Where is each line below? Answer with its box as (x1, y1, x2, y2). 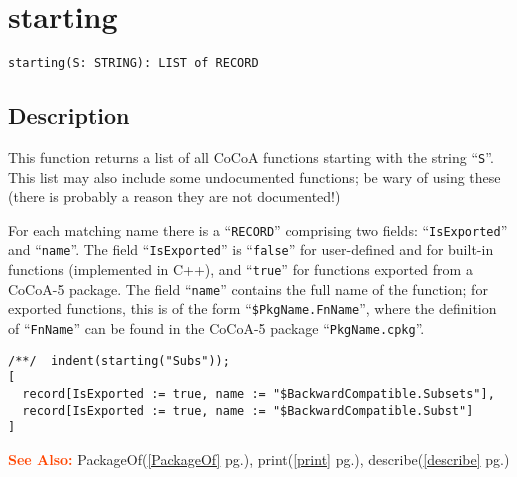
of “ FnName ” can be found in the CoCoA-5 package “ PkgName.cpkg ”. (8, 318, 425, 339)
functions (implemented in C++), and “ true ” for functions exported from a (8, 259, 473, 280)
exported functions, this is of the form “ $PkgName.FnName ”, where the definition (8, 298, 497, 319)
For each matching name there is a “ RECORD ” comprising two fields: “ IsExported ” (8, 219, 508, 240)
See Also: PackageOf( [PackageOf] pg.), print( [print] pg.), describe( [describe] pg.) (8, 449, 510, 470)
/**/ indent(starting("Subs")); (8, 353, 230, 368)
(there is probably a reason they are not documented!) (8, 186, 341, 207)
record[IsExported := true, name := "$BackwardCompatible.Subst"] (22, 403, 474, 418)
